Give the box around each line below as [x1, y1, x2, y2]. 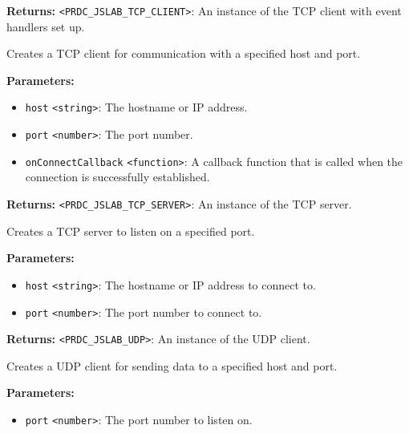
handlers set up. [6, 18, 85, 34]
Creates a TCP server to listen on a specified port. [6, 222, 255, 239]
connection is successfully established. [25, 168, 210, 185]
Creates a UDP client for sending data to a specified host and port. [6, 357, 338, 374]
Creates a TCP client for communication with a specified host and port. [6, 45, 361, 62]
